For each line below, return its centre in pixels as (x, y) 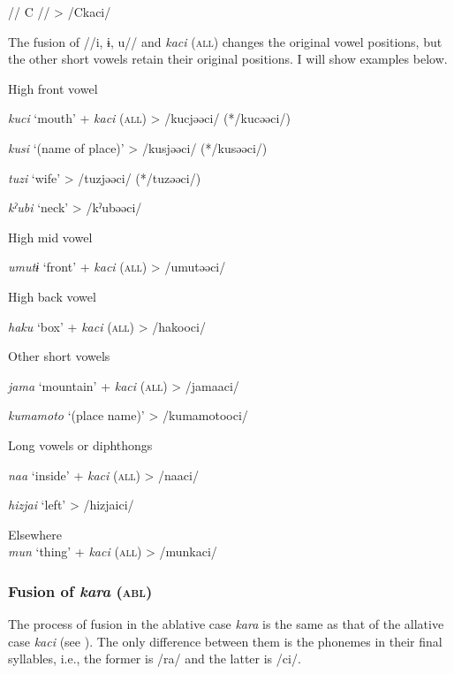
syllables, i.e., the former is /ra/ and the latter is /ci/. (155, 659)
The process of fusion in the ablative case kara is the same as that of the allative (226, 624)
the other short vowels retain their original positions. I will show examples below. (228, 59)
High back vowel (52, 296)
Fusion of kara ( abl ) (80, 590)
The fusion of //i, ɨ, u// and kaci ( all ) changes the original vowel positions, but (225, 41)
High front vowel (53, 88)
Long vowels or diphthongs (80, 444)
